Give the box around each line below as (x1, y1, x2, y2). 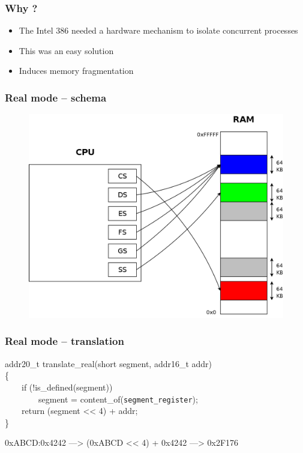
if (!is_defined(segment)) (21, 380, 113, 393)
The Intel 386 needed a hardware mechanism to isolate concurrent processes (19, 24, 298, 37)
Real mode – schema (5, 90, 107, 105)
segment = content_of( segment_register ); (38, 392, 198, 405)
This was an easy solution (19, 44, 114, 56)
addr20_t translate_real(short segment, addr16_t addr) (5, 357, 212, 369)
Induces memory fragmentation (19, 64, 134, 77)
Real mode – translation (5, 333, 124, 348)
